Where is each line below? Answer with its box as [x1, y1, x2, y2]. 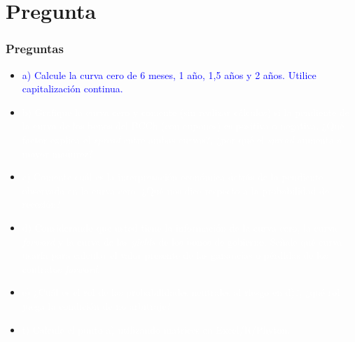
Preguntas [6, 40, 64, 57]
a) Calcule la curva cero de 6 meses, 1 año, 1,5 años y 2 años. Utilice [22, 67, 316, 82]
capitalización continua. [22, 81, 123, 96]
